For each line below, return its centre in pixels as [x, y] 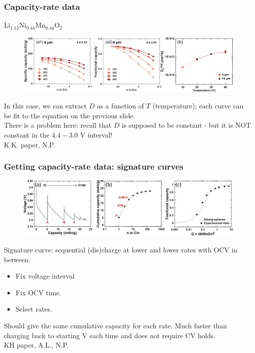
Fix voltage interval [45, 276]
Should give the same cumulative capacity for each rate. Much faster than [116, 325]
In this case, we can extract [45, 106]
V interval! [96, 134]
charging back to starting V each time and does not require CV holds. [110, 335]
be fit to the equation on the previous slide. [70, 115]
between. [17, 259]
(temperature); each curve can [198, 106]
